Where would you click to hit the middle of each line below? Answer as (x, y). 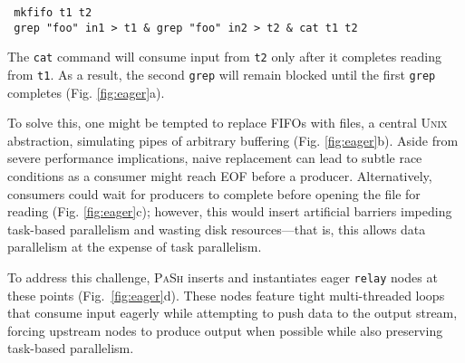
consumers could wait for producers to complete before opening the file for (214, 193)
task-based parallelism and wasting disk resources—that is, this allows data (217, 229)
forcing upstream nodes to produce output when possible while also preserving (225, 330)
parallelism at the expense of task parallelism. (135, 247)
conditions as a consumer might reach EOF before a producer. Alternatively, (220, 176)
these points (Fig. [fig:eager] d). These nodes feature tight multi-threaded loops (226, 295)
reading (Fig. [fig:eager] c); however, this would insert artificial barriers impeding (230, 211)
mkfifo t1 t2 (53, 13)
